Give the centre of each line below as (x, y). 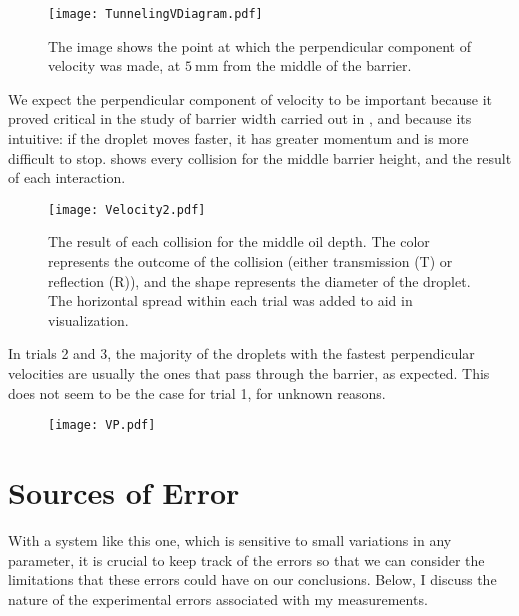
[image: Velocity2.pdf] (127, 209)
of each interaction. (67, 177)
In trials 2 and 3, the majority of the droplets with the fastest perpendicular (241, 353)
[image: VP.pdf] (102, 425)
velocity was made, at (114, 65)
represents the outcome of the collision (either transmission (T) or (250, 261)
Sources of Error (124, 492)
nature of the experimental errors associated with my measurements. (218, 598)
